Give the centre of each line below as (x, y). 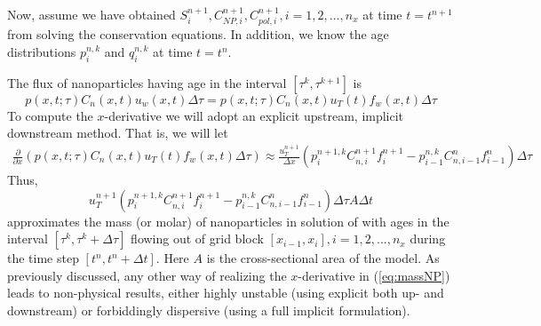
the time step (43, 258)
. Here (172, 258)
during (428, 239)
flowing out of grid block (197, 239)
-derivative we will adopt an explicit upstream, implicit (254, 115)
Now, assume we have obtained (91, 14)
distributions (42, 52)
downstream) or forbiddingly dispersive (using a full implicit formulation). (209, 310)
